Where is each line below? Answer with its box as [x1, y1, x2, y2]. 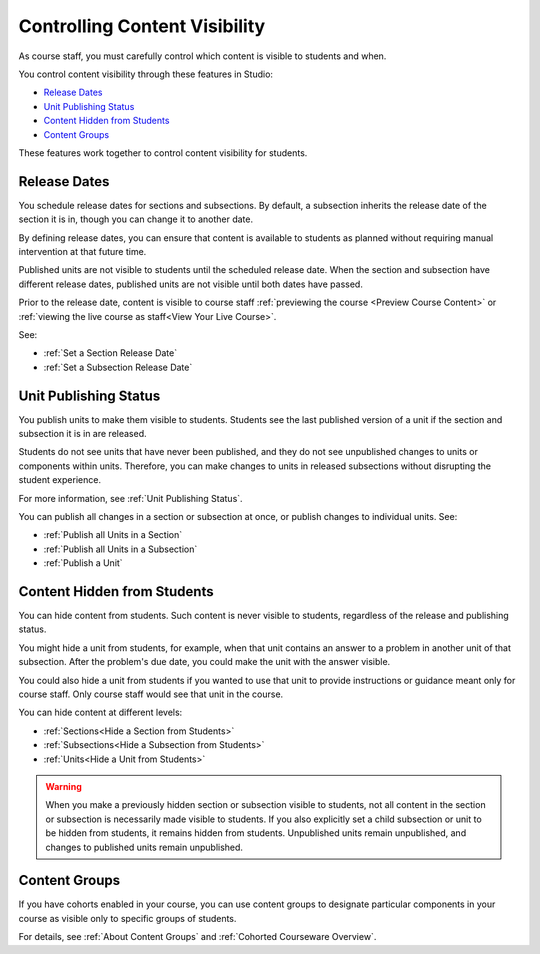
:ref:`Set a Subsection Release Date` [43, 361, 193, 373]
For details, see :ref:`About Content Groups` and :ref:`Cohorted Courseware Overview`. [18, 931, 377, 943]
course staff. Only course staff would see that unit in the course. [18, 688, 284, 700]
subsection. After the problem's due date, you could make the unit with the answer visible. [18, 656, 391, 668]
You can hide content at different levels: [18, 706, 183, 719]
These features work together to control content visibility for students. [18, 146, 308, 159]
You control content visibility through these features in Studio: [18, 68, 274, 80]
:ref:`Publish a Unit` [43, 557, 124, 569]
